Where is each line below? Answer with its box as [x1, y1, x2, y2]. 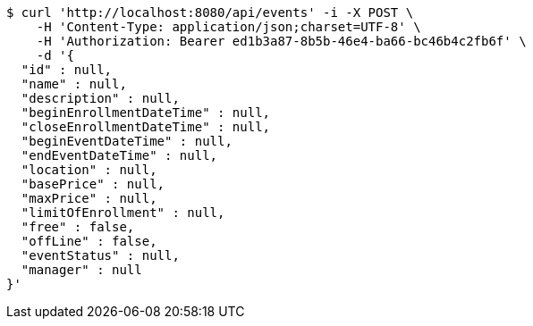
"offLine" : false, [21, 234, 157, 248]
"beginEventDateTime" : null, [21, 134, 233, 148]
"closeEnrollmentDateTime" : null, [21, 120, 271, 134]
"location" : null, [21, 163, 157, 177]
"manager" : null [21, 263, 142, 277]
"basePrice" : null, [21, 177, 165, 191]
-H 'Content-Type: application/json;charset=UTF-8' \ [36, 20, 421, 34]
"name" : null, [21, 77, 127, 91]
